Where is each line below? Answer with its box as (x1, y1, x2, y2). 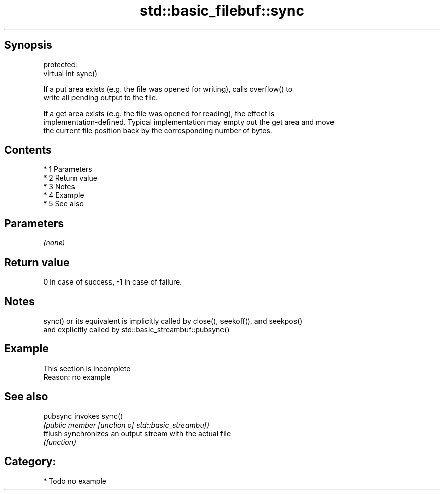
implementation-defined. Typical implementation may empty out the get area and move (43, 117, 335, 126)
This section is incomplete (43, 364, 131, 373)
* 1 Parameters (43, 165, 92, 174)
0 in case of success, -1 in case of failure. (43, 277, 182, 287)
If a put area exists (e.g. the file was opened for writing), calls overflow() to (43, 84, 293, 93)
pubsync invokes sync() (43, 411, 123, 420)
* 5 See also (43, 199, 84, 208)
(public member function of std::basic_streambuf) (43, 420, 210, 429)
